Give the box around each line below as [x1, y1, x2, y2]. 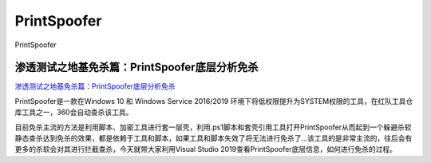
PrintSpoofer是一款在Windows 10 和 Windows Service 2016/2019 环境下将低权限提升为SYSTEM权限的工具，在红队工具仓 [14, 96, 413, 105]
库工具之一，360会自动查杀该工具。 [14, 108, 133, 117]
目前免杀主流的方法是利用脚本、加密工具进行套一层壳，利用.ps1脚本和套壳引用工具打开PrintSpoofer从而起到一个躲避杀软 [14, 122, 412, 132]
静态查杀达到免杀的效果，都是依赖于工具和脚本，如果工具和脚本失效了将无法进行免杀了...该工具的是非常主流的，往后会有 [14, 133, 413, 143]
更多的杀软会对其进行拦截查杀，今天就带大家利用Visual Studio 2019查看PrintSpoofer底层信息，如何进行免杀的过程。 [14, 145, 397, 154]
